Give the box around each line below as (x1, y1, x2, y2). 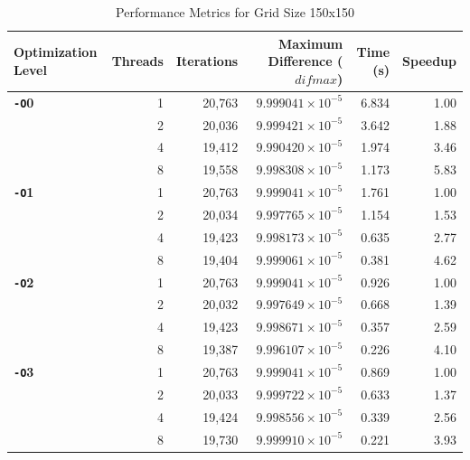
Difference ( (268, 52, 343, 70)
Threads (111, 52, 164, 70)
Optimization (14, 42, 98, 61)
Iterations (175, 52, 239, 70)
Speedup (402, 52, 456, 70)
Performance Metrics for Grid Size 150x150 (116, 3, 354, 21)
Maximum (277, 33, 343, 52)
